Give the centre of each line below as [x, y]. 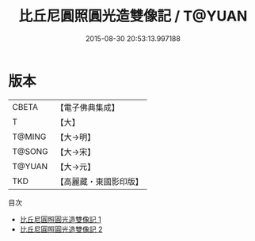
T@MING [29, 137]
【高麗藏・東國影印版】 [100, 181]
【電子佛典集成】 [88, 107]
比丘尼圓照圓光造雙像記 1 [60, 219]
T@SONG [30, 151]
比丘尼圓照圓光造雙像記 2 [61, 229]
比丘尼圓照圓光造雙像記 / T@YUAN [133, 16]
